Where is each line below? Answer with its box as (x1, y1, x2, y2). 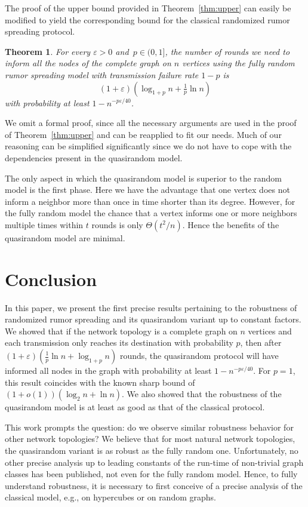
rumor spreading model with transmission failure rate (5, 68, 199, 81)
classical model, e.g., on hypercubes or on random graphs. (5, 491, 216, 503)
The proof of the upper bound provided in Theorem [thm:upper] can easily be (5, 2, 291, 14)
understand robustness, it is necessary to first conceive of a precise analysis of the (5, 479, 303, 491)
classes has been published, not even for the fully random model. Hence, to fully (5, 468, 298, 480)
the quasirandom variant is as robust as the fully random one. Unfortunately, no (5, 444, 298, 456)
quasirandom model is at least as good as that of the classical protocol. (5, 401, 265, 413)
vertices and (248, 324, 292, 337)
